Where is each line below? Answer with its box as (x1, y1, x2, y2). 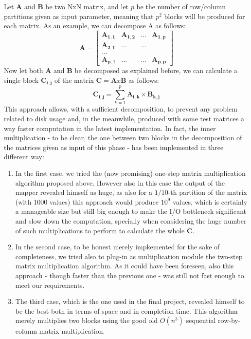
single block (4, 75, 39, 85)
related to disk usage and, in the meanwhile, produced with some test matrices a (4, 113, 244, 124)
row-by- (218, 315, 241, 325)
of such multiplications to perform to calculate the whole (15, 225, 185, 235)
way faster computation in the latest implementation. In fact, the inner (4, 123, 216, 133)
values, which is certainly (173, 196, 248, 207)
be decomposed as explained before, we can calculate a (74, 65, 237, 75)
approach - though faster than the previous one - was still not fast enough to (15, 270, 244, 280)
